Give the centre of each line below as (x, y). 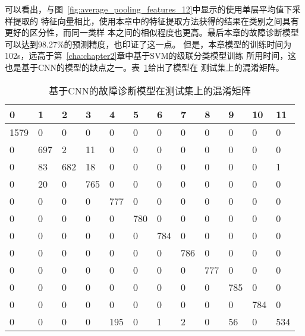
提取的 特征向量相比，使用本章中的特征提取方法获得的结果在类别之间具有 (156, 20)
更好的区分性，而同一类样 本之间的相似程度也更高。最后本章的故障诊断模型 (152, 32)
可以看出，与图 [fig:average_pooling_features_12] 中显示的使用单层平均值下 (149, 9)
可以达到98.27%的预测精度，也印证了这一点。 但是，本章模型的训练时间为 (148, 44)
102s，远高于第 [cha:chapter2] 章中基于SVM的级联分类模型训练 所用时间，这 (151, 56)
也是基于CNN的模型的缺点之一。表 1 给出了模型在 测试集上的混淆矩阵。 (144, 67)
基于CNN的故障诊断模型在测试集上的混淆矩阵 (150, 90)
